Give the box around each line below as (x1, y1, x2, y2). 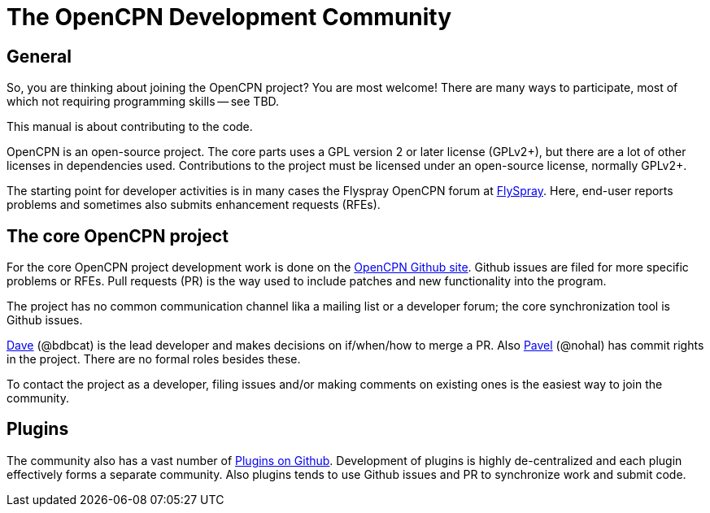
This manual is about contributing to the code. (7, 120, 253, 134)
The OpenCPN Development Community (7, 3, 452, 31)
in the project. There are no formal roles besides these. (7, 352, 301, 367)
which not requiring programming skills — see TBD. (7, 94, 280, 109)
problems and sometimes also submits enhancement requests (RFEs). (7, 198, 381, 212)
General (7, 46, 72, 67)
